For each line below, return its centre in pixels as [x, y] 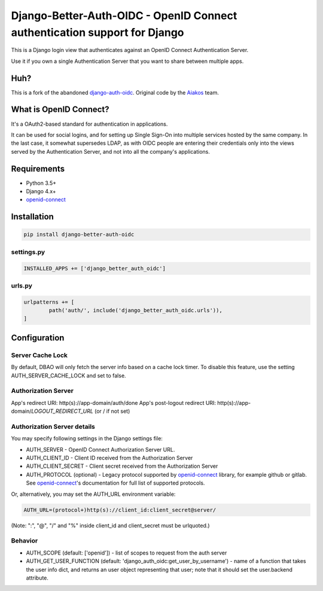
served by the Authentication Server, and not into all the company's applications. [111, 151]
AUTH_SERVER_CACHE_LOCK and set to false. [68, 375]
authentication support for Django [97, 32]
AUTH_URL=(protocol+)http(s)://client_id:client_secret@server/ [120, 510]
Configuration [38, 338]
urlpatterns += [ [49, 302]
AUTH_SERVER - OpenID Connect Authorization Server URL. [100, 449]
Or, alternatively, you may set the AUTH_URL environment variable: [93, 494]
